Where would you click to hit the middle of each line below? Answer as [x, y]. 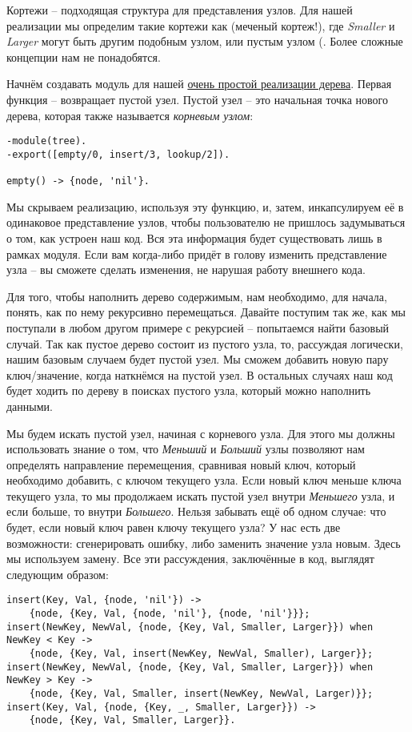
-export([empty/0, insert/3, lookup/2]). [118, 154]
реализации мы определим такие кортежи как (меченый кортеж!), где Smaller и [201, 25]
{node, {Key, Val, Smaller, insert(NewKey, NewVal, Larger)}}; [201, 694]
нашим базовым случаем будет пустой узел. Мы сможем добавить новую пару [198, 359]
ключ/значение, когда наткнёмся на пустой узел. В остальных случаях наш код [200, 374]
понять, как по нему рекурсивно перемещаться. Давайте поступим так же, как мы [206, 312]
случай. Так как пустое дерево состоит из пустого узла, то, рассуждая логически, [205, 343]
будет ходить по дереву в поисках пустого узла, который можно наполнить [189, 390]
